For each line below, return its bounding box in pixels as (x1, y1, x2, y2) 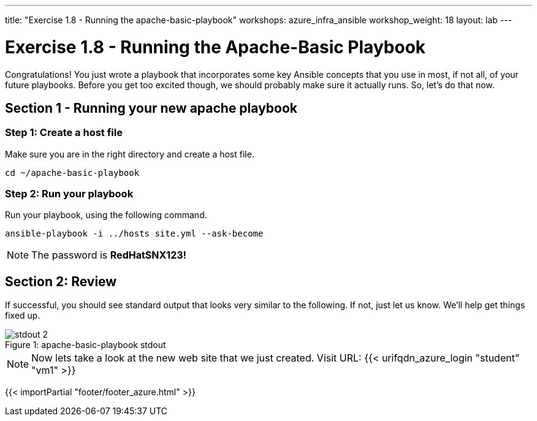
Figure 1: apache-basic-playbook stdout (5, 339, 166, 351)
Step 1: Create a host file (5, 126, 123, 139)
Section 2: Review (5, 273, 117, 289)
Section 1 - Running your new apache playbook (5, 100, 298, 116)
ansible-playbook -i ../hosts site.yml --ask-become (5, 229, 264, 239)
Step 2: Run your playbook (5, 188, 134, 200)
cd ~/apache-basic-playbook (5, 167, 140, 178)
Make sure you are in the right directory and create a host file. (5, 148, 254, 159)
